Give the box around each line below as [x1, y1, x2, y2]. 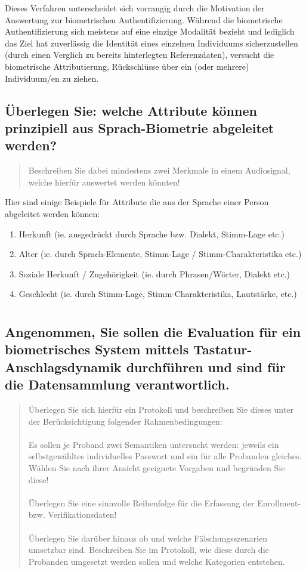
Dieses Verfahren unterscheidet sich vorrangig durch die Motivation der [5, 2, 265, 14]
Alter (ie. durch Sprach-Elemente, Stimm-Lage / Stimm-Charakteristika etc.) [18, 248, 302, 260]
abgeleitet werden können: [5, 207, 100, 219]
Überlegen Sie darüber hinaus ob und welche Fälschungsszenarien [28, 531, 267, 544]
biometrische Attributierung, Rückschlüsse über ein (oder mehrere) [5, 60, 249, 72]
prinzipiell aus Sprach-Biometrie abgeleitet [5, 118, 274, 137]
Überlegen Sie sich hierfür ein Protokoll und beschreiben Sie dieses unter [28, 403, 293, 416]
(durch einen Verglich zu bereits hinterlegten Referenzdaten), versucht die [5, 48, 274, 61]
